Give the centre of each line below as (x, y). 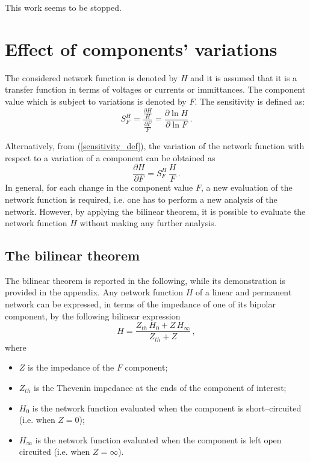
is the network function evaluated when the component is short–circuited (167, 408)
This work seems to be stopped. (63, 7)
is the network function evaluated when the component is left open (158, 439)
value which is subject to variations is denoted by (96, 101)
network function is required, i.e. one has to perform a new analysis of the (141, 199)
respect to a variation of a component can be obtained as (110, 157)
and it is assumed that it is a (244, 77)
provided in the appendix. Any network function (94, 292)
